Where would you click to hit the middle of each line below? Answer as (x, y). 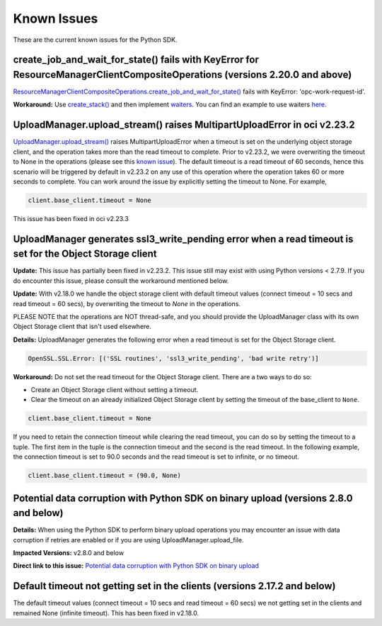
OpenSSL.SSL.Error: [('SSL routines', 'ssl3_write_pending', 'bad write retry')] (174, 358)
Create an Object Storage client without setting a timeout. (115, 390)
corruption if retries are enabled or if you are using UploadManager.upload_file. (128, 540)
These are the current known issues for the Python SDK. (95, 40)
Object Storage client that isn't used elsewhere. (82, 327)
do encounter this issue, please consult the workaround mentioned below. (121, 281)
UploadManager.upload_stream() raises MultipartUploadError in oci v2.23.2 (184, 125)
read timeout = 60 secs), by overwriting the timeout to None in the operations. (127, 303)
